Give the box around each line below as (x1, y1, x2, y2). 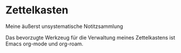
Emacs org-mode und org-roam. (5, 40, 83, 47)
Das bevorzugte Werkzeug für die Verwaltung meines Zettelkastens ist (5, 34, 176, 41)
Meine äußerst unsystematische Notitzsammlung (5, 23, 123, 30)
